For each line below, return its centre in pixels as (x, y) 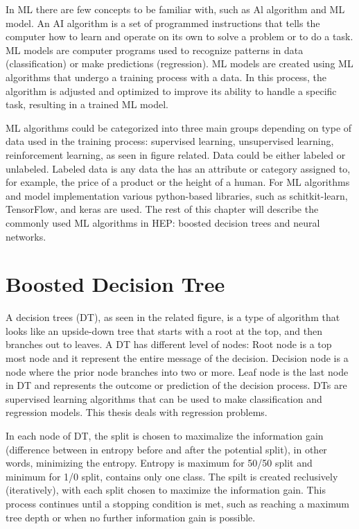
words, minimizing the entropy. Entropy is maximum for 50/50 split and (159, 463)
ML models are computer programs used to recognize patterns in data (155, 50)
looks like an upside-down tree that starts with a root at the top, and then (164, 330)
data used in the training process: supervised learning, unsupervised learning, (170, 141)
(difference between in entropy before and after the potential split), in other (166, 449)
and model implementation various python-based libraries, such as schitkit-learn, (177, 195)
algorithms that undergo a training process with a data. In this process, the (166, 77)
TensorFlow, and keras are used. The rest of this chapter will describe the (162, 209)
